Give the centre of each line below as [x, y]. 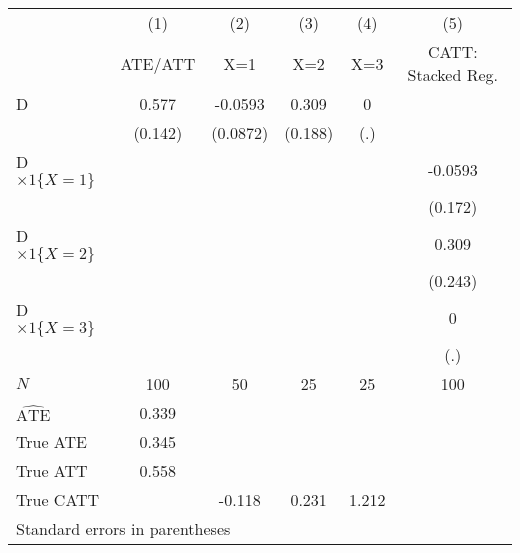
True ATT [52, 470]
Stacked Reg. [452, 74]
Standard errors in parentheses [123, 528]
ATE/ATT [158, 63]
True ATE [51, 441]
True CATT [58, 499]
